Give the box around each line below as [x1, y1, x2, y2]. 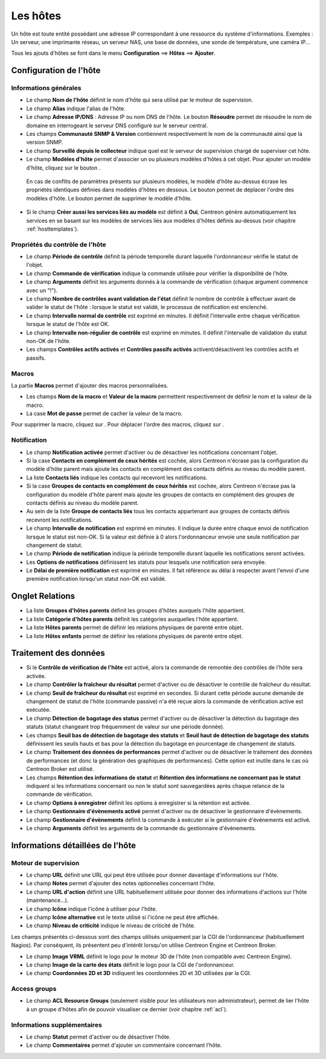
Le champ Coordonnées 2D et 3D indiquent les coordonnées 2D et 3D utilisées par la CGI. [26, 970, 252, 977]
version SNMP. [26, 139, 63, 146]
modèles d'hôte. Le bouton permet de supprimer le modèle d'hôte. [26, 194, 193, 202]
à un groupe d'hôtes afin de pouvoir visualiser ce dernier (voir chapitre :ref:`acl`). [26, 1005, 228, 1013]
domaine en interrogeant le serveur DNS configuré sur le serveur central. [26, 121, 208, 129]
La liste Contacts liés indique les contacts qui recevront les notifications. [26, 474, 208, 481]
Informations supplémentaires [11, 1020, 103, 1029]
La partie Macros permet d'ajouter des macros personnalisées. [11, 382, 168, 389]
